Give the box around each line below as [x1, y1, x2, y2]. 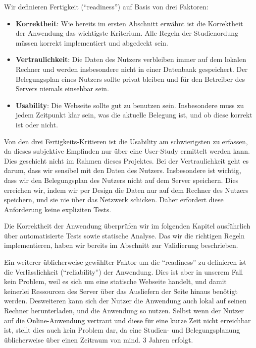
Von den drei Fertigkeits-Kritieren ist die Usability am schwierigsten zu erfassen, [4, 136, 248, 146]
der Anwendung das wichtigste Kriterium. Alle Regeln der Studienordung [15, 28, 239, 38]
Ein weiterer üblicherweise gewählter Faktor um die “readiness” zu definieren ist [4, 257, 247, 267]
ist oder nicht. [15, 119, 58, 129]
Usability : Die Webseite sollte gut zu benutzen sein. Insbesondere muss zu [15, 100, 244, 110]
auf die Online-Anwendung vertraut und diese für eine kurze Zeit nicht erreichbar [4, 315, 251, 325]
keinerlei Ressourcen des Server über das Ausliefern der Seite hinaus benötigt [4, 286, 238, 296]
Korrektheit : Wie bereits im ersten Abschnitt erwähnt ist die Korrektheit [15, 18, 243, 28]
